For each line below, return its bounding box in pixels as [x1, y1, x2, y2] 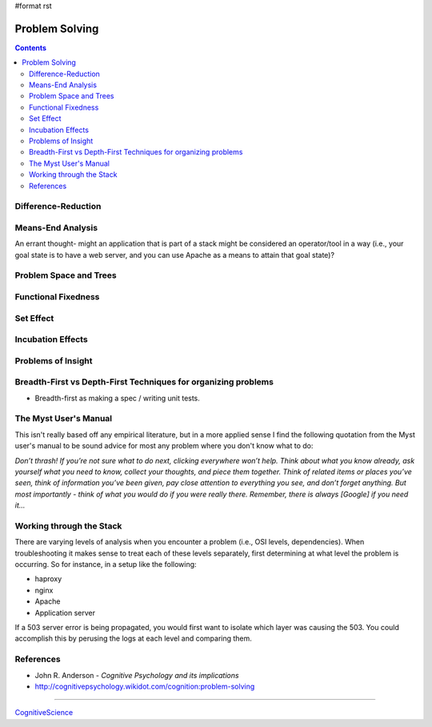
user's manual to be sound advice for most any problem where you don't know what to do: [14, 441, 314, 451]
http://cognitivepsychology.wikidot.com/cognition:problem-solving [34, 681, 255, 691]
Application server [34, 608, 96, 617]
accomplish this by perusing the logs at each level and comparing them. [14, 633, 252, 644]
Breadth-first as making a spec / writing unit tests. [34, 393, 200, 403]
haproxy [34, 574, 62, 584]
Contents [14, 42, 47, 52]
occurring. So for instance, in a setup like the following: [14, 560, 197, 569]
